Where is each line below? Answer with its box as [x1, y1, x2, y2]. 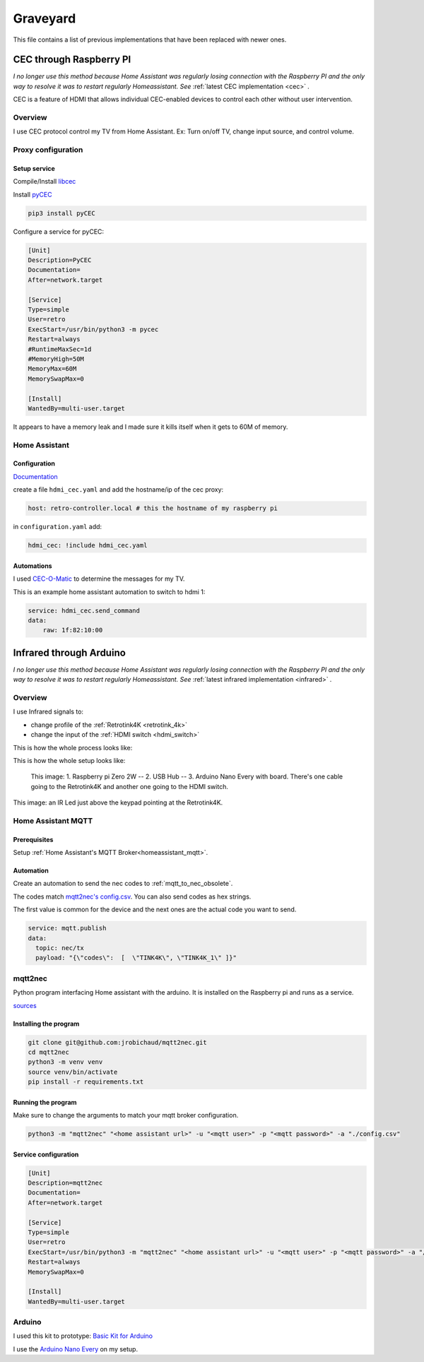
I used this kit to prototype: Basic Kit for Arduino [13, 1332, 153, 1340]
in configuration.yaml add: [13, 523, 102, 531]
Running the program [13, 1098, 77, 1106]
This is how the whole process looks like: [13, 743, 133, 752]
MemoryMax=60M [28, 365, 77, 373]
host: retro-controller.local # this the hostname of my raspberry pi [28, 504, 278, 512]
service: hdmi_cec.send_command [28, 606, 141, 615]
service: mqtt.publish [28, 924, 107, 932]
